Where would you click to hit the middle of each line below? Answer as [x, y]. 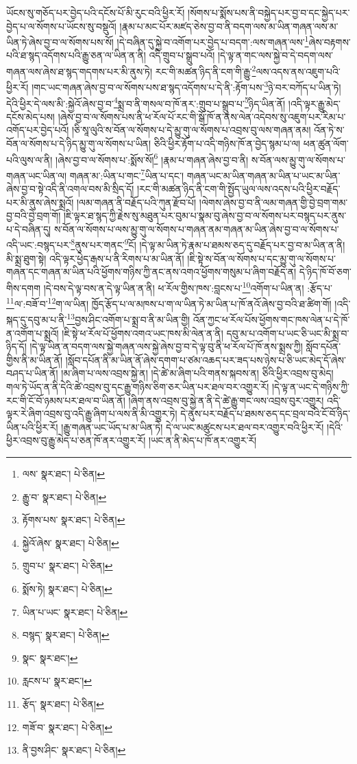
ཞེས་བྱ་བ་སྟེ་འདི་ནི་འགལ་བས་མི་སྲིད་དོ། [70, 189]
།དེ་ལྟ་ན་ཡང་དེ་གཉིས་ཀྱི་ [310, 386]
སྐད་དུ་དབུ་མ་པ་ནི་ [37, 320]
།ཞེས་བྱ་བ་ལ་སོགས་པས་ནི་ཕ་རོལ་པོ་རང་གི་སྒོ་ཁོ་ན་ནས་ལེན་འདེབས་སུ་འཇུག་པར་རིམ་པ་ [202, 116]
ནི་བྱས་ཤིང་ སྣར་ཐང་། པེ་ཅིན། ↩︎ [74, 750]
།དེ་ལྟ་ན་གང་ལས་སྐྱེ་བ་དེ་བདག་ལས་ [275, 55]
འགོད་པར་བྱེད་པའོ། [38, 130]
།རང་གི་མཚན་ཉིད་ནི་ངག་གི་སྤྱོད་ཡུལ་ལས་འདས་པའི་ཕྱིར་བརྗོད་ [239, 189]
